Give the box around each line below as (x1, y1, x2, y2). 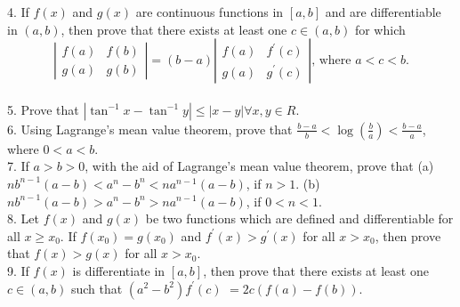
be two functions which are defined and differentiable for (145, 209, 454, 228)
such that (70, 279, 123, 297)
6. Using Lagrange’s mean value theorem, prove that (7, 119, 293, 138)
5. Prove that (7, 100, 79, 118)
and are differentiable (325, 3, 441, 20)
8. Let (7, 209, 39, 228)
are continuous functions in (135, 3, 284, 20)
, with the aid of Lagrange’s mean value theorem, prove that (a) (85, 157, 434, 175)
